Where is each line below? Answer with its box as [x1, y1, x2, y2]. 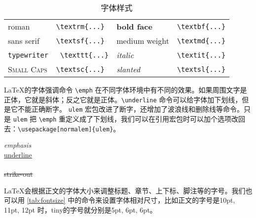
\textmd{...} [177, 36, 226, 45]
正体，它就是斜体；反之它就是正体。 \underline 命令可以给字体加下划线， [4, 94, 242, 104]
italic [116, 49, 134, 61]
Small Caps [8, 63, 47, 75]
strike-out [4, 169, 33, 179]
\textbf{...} [177, 22, 226, 31]
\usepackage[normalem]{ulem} [18, 125, 113, 133]
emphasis [4, 140, 32, 150]
